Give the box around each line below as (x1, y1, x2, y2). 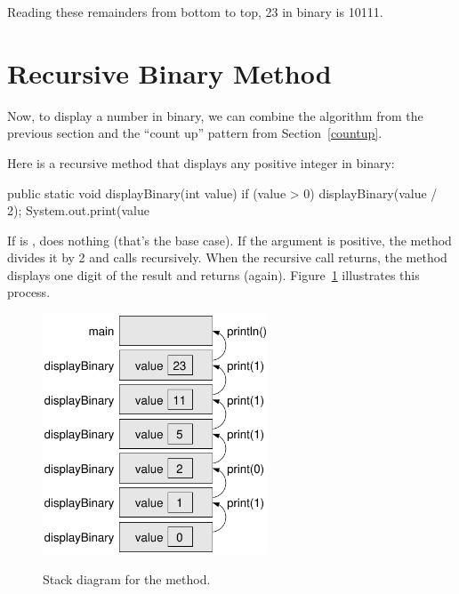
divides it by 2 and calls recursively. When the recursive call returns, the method (7, 248, 447, 267)
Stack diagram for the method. (43, 570, 211, 589)
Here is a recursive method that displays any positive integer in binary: (7, 153, 395, 172)
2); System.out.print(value (7, 201, 149, 220)
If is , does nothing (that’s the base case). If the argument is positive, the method (7, 230, 452, 249)
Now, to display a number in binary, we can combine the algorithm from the (7, 106, 423, 124)
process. (7, 283, 51, 301)
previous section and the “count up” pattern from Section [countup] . (7, 124, 382, 142)
